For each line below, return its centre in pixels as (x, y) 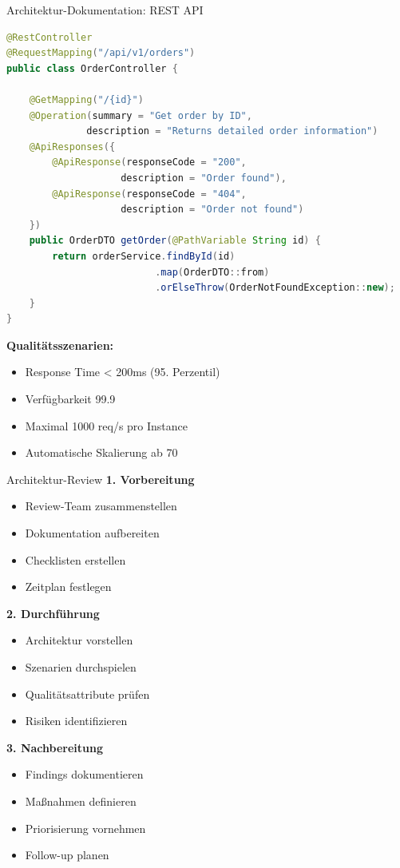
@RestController (50, 37)
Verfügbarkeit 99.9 (70, 399)
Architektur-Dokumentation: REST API (105, 10)
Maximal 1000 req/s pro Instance (107, 425)
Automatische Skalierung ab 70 (101, 452)
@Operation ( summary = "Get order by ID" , (141, 115)
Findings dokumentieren (84, 774)
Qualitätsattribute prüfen (87, 694)
